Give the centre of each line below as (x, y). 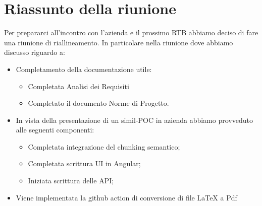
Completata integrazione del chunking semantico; (104, 146)
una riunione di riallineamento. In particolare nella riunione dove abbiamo (119, 42)
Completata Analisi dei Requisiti (78, 86)
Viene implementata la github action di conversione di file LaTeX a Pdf (126, 197)
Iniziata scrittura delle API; (71, 181)
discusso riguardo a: (35, 52)
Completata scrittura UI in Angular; (84, 163)
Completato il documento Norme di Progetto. (98, 103)
